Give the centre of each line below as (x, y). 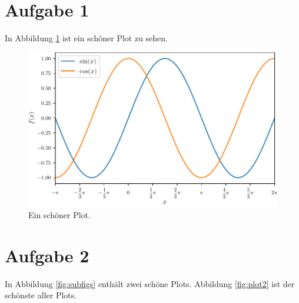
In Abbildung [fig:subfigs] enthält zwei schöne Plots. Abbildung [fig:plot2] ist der (150, 283)
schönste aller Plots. (41, 295)
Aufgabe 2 (47, 255)
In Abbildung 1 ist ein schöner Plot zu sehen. (86, 38)
